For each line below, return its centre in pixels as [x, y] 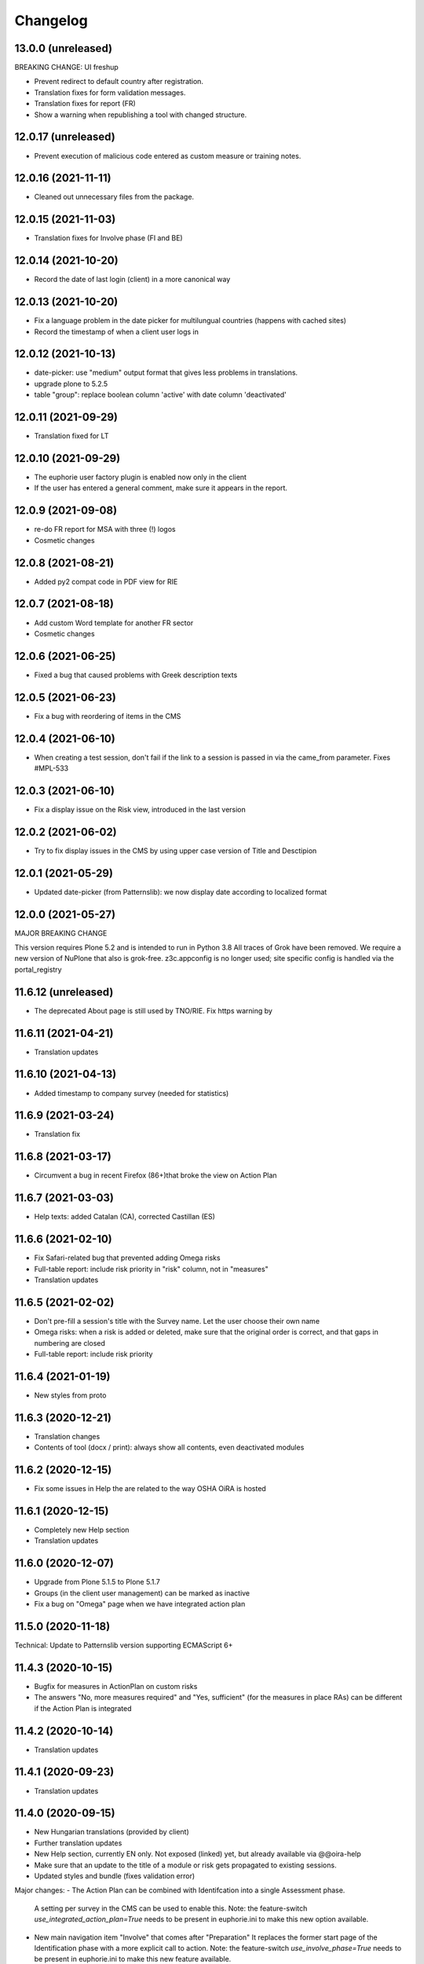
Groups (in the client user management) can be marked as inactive [142, 1593]
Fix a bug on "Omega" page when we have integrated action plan [140, 1604]
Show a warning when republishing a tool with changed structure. [141, 115]
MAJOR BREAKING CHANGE [61, 933]
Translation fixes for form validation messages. [110, 92]
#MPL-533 [51, 768]
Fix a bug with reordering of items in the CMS [108, 716]
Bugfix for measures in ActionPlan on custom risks [116, 1686]
